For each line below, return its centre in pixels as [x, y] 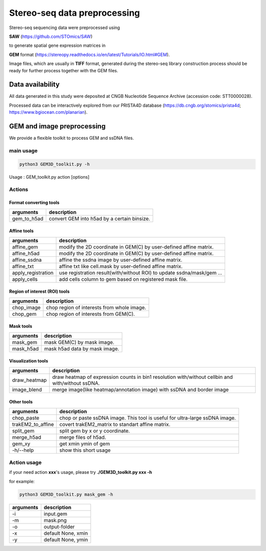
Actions [19, 189]
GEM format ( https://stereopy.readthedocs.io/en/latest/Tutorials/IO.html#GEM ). [89, 55]
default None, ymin [66, 540]
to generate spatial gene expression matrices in [57, 46]
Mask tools [21, 326]
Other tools [21, 402]
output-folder [59, 526]
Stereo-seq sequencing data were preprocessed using [65, 28]
